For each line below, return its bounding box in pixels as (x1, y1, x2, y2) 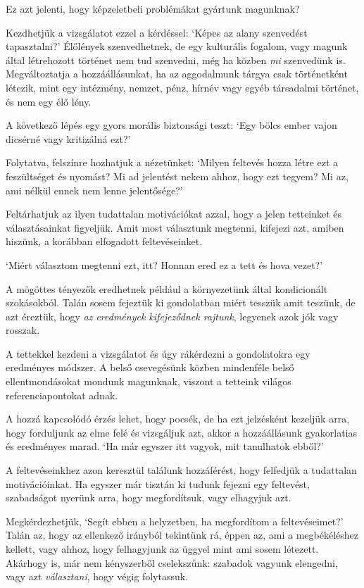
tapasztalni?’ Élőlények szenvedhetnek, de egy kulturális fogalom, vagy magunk (6, 39, 348, 54)
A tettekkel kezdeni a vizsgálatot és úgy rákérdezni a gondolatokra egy (6, 346, 310, 361)
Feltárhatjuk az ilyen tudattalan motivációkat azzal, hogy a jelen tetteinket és (6, 206, 342, 221)
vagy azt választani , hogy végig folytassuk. (6, 569, 189, 584)
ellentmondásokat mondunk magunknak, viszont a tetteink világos (6, 374, 291, 389)
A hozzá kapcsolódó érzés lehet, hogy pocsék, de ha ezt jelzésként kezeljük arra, (6, 411, 350, 426)
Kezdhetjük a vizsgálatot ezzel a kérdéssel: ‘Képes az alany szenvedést (6, 25, 308, 39)
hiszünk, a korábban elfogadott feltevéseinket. (6, 234, 203, 249)
